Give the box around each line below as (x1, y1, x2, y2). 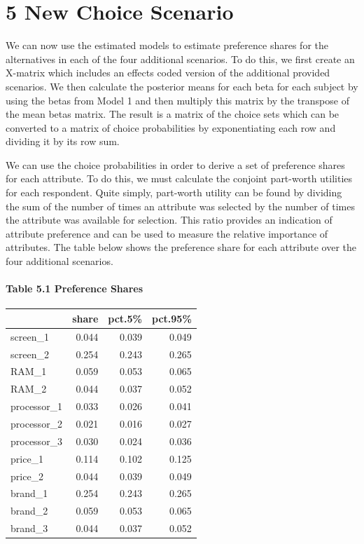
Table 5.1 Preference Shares (6, 281, 143, 296)
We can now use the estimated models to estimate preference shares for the (6, 38, 328, 53)
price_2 (10, 468, 44, 483)
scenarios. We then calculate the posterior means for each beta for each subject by (6, 79, 358, 93)
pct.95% (152, 311, 192, 325)
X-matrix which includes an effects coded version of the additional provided (6, 65, 330, 80)
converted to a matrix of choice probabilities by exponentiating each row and (6, 120, 336, 135)
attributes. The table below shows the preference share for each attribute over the (6, 240, 357, 254)
